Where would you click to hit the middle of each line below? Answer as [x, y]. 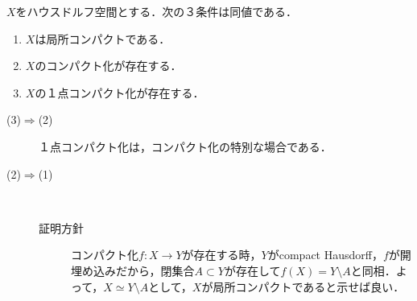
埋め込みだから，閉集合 [133, 270]
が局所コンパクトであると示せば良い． [303, 286]
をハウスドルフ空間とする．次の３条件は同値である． [157, 11]
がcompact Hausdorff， [325, 255]
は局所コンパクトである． [103, 38]
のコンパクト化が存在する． [108, 66]
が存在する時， [222, 255]
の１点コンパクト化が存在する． [120, 92]
